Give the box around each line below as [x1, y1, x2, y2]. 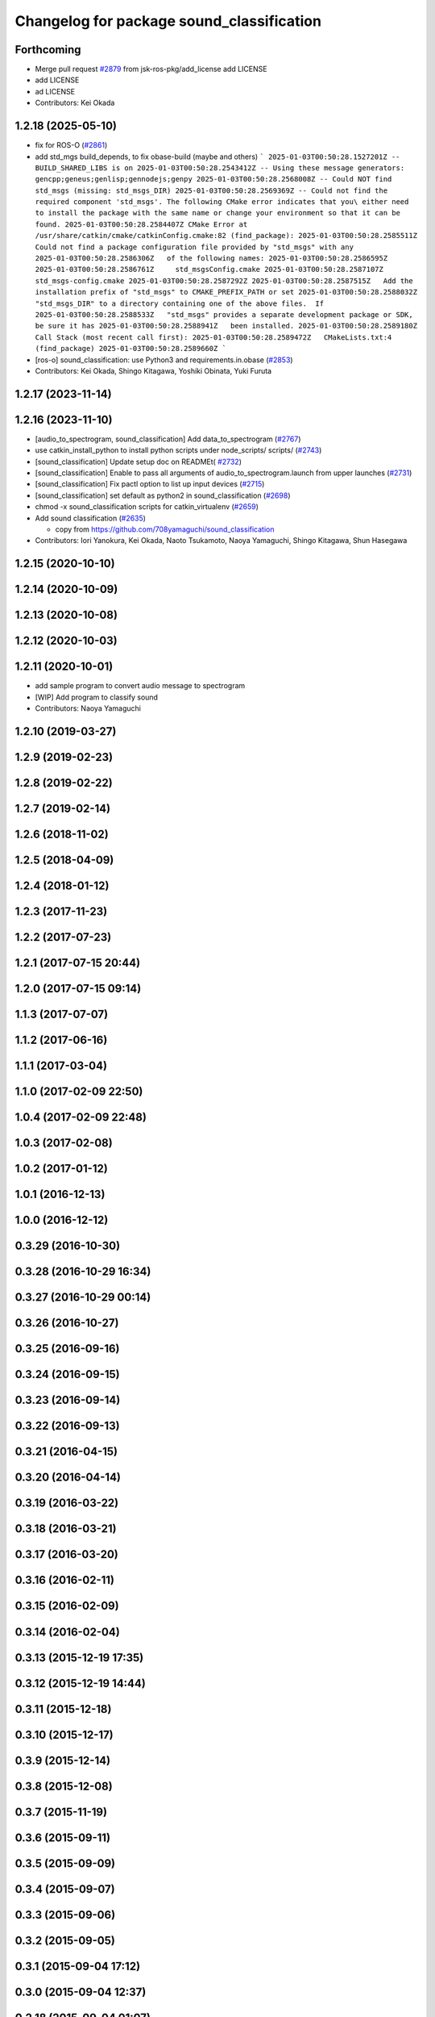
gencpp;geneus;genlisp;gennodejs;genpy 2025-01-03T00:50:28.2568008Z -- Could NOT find [35, 174, 392, 184]
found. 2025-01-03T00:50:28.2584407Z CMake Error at [35, 219, 248, 229]
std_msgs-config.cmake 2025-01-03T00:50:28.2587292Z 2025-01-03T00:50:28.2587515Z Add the [35, 276, 414, 286]
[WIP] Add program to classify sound [35, 692, 159, 702]
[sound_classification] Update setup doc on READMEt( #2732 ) [35, 457, 242, 466]
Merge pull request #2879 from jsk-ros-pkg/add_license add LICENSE [35, 65, 267, 74]
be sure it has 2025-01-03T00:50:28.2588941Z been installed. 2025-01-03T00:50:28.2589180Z [35, 321, 418, 331]
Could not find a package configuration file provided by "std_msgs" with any [35, 242, 354, 252]
